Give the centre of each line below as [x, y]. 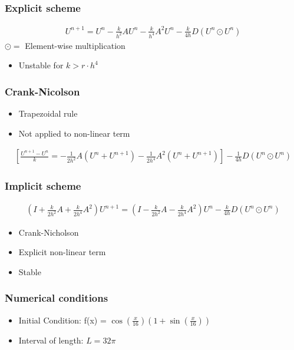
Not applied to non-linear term [74, 133]
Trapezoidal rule [48, 113]
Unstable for [41, 65]
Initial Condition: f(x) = [62, 320]
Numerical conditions [57, 298]
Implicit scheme [43, 186]
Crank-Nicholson [49, 232]
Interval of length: [51, 340]
